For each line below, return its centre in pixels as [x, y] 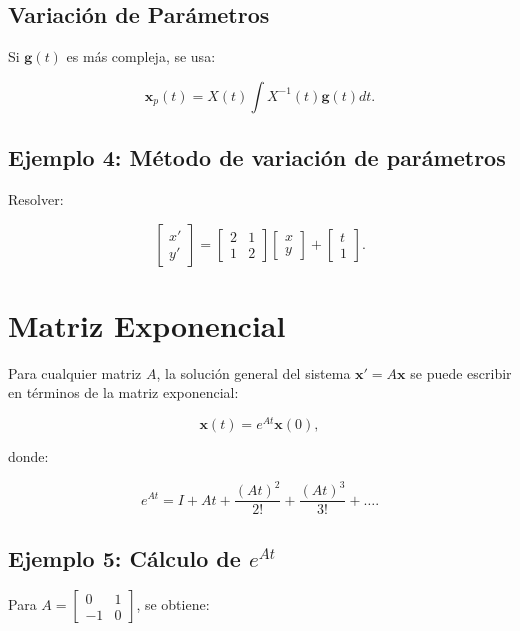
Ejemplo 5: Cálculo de [124, 557]
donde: [28, 455]
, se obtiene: [173, 604]
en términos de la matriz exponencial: [123, 392]
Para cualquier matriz [75, 372]
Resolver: [36, 199]
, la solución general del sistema [253, 372]
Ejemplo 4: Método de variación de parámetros [257, 157]
